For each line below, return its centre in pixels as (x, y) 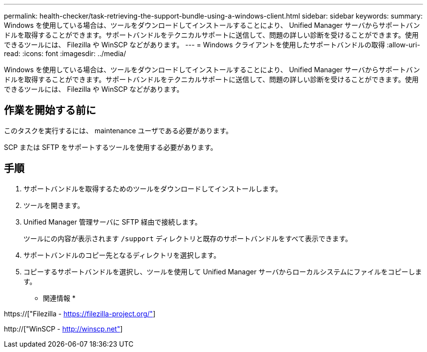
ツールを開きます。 (54, 205)
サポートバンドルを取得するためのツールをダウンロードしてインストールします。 (153, 188)
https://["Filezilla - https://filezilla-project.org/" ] (80, 313)
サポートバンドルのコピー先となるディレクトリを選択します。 (122, 255)
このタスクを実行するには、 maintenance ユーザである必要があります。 (118, 130)
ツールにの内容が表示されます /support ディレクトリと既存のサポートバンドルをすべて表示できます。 (188, 238)
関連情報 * (59, 298)
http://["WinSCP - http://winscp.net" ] (63, 329)
